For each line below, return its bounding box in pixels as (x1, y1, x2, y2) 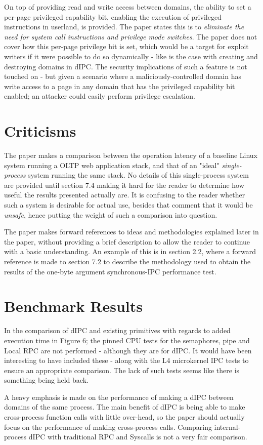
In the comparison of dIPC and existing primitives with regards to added (4, 325, 231, 336)
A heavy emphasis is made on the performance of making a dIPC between (4, 391, 234, 402)
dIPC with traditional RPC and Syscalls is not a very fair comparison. (28, 431, 247, 442)
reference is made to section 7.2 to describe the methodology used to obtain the (4, 256, 251, 266)
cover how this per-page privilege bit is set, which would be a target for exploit (4, 41, 249, 52)
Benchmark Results (4, 296, 143, 316)
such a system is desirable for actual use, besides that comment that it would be (4, 199, 253, 210)
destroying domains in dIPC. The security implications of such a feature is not (4, 61, 247, 71)
